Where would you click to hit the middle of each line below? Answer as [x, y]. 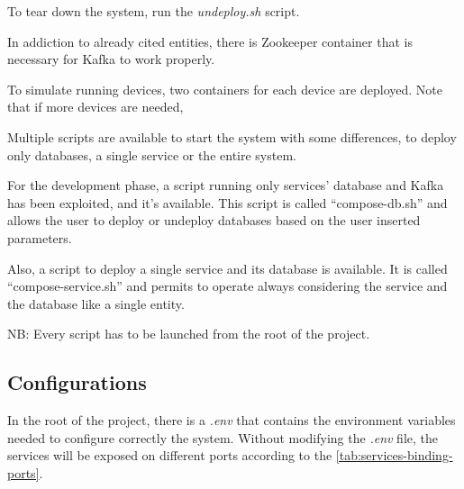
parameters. [40, 237]
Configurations [77, 382]
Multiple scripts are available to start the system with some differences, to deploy [232, 136]
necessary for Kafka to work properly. [111, 59]
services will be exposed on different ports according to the [170, 455]
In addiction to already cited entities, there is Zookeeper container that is [210, 41]
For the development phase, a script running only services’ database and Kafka [226, 185]
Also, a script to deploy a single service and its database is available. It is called [227, 268]
